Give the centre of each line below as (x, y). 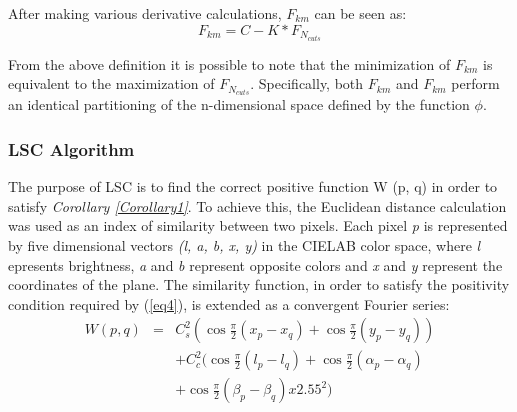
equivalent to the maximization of (111, 83)
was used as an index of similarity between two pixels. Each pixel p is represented (258, 225)
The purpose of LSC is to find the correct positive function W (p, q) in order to (253, 186)
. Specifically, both (307, 83)
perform (475, 83)
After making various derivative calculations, (145, 13)
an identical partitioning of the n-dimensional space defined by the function (239, 104)
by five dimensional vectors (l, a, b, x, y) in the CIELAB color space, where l (244, 244)
